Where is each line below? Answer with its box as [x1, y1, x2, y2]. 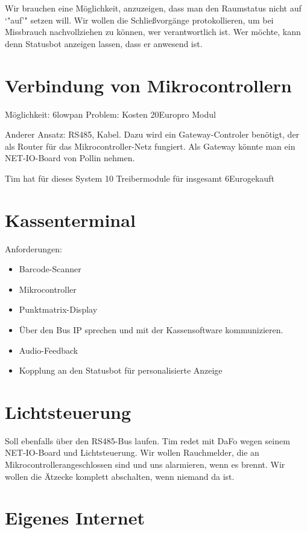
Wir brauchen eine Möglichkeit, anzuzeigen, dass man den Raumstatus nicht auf [5, 2, 302, 14]
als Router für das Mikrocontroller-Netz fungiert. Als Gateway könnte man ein [5, 139, 296, 152]
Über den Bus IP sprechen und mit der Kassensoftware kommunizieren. [19, 323, 283, 336]
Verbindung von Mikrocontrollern [5, 72, 292, 97]
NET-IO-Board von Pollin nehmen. [5, 152, 135, 164]
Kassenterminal [5, 207, 136, 232]
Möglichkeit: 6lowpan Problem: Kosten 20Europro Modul [5, 107, 216, 120]
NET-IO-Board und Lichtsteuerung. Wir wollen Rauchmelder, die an [5, 446, 259, 459]
